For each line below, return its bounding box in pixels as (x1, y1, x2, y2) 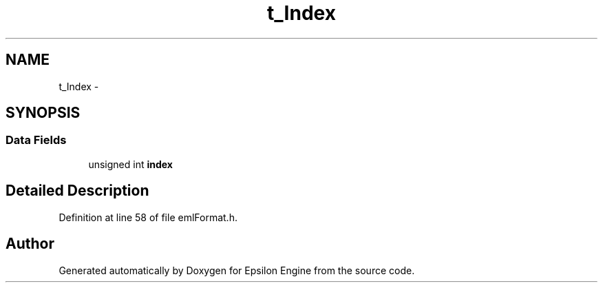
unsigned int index (88, 158, 173, 170)
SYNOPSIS (6, 104, 81, 122)
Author (6, 235, 54, 253)
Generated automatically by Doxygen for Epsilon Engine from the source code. (59, 264, 415, 276)
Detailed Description (6, 182, 149, 200)
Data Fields (6, 133, 67, 147)
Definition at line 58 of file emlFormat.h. (59, 211, 237, 223)
